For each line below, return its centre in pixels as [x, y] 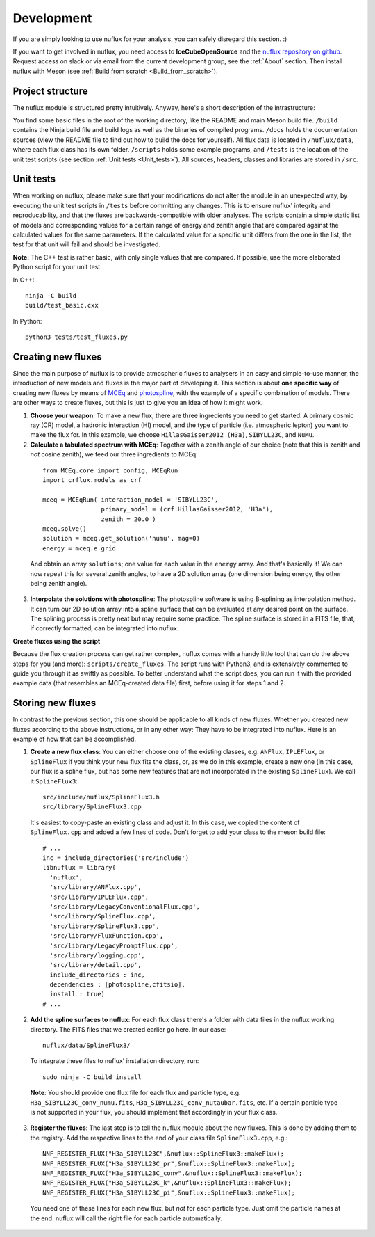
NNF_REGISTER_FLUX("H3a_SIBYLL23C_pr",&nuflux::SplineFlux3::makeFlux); [169, 1163]
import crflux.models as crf [92, 480]
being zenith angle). [59, 583]
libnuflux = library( [79, 868]
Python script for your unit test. [57, 267]
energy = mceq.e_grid [79, 548]
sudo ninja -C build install [92, 1077]
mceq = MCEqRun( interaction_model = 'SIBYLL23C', [131, 500]
